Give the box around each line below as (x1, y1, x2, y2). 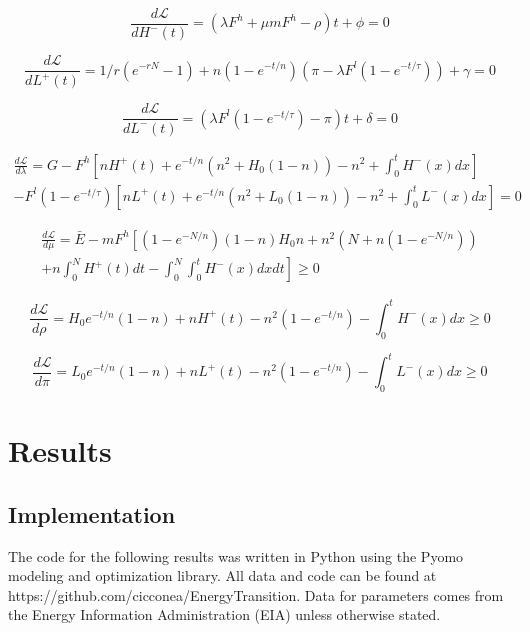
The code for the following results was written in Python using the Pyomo (8, 545, 464, 566)
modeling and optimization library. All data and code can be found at (8, 565, 437, 586)
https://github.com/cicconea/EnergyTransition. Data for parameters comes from (8, 584, 504, 605)
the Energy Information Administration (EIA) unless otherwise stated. (8, 604, 441, 625)
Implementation (8, 498, 176, 529)
